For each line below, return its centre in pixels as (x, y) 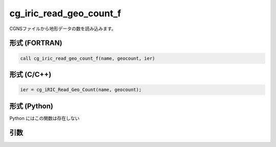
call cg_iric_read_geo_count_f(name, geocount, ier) (88, 58)
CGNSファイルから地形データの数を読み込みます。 (63, 29)
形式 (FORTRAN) (36, 43)
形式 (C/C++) (30, 74)
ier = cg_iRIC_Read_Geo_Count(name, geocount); (81, 90)
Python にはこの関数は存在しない (44, 118)
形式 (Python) (31, 106)
